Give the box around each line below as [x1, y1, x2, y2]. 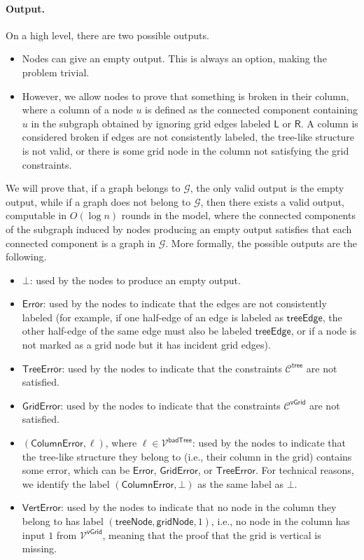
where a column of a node [22, 102, 133, 117]
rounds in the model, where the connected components [121, 208, 356, 223]
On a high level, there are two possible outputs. [6, 27, 209, 42]
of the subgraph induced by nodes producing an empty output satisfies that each [6, 221, 352, 236]
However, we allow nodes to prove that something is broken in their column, [22, 88, 349, 103]
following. [6, 249, 47, 264]
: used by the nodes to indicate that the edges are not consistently [43, 296, 327, 311]
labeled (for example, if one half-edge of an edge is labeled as [22, 309, 283, 324]
